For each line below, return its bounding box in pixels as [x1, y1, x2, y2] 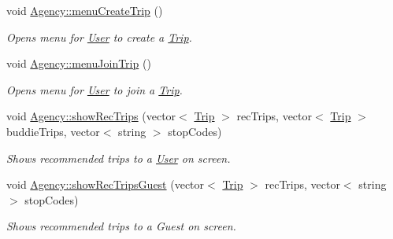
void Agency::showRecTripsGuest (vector [6, 176, 205, 193]
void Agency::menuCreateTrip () [6, 2, 163, 18]
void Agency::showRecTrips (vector [6, 108, 176, 124]
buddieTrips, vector [6, 123, 100, 139]
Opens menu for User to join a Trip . [6, 81, 183, 97]
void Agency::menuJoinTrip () [6, 55, 151, 72]
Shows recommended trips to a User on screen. [6, 149, 231, 166]
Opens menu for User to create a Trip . [6, 28, 192, 45]
